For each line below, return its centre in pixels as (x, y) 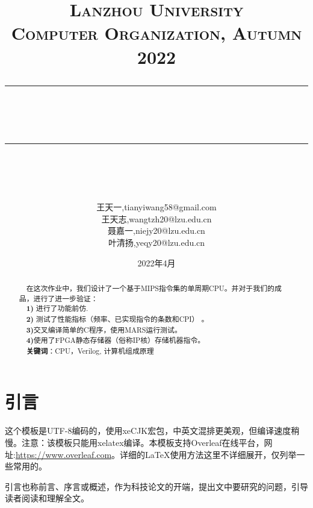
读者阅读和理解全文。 (47, 498)
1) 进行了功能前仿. (57, 309)
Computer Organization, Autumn (156, 33)
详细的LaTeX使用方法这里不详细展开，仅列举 (208, 454)
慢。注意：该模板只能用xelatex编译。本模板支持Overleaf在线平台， (135, 443)
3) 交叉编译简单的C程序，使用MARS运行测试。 (104, 330)
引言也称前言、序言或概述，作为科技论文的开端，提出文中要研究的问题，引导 (156, 486)
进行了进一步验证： (66, 298)
